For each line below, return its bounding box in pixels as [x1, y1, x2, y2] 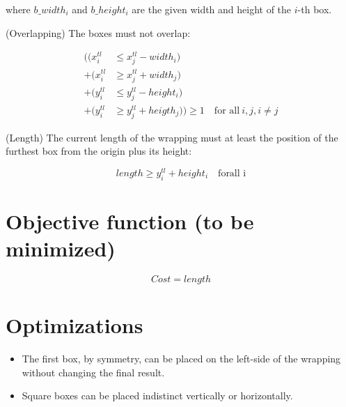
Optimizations [6, 311, 143, 339]
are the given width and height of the [132, 2, 292, 16]
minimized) [6, 233, 116, 262]
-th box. [297, 2, 332, 16]
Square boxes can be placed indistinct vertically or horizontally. [22, 388, 293, 403]
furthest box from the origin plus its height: [6, 144, 192, 158]
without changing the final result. [22, 364, 165, 379]
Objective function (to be [6, 206, 254, 235]
